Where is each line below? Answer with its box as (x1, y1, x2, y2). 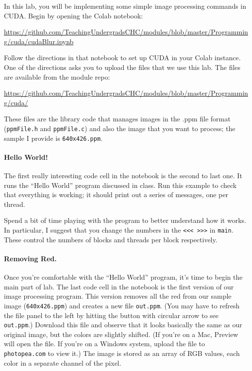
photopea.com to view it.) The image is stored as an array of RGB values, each (4, 348, 240, 358)
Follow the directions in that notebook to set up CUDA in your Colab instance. (4, 52, 241, 63)
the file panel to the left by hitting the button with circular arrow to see (4, 310, 219, 320)
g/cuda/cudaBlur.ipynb (4, 36, 74, 46)
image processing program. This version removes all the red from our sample (4, 291, 232, 301)
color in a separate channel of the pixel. (4, 357, 121, 368)
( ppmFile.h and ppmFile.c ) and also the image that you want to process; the (4, 123, 235, 133)
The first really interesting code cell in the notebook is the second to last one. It (4, 170, 242, 181)
